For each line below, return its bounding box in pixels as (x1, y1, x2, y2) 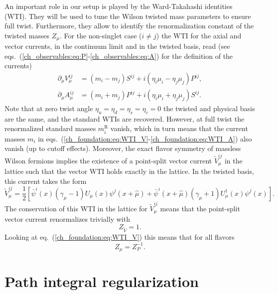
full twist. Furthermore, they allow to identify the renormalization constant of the (4, 20, 254, 31)
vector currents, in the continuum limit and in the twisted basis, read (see (4, 41, 230, 51)
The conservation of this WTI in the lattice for (4, 203, 147, 213)
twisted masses (4, 30, 50, 40)
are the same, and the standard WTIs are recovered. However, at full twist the (4, 113, 245, 124)
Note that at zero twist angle (4, 103, 93, 114)
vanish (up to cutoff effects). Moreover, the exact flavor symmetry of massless (4, 143, 241, 153)
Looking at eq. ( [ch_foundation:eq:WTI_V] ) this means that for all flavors (4, 232, 235, 242)
